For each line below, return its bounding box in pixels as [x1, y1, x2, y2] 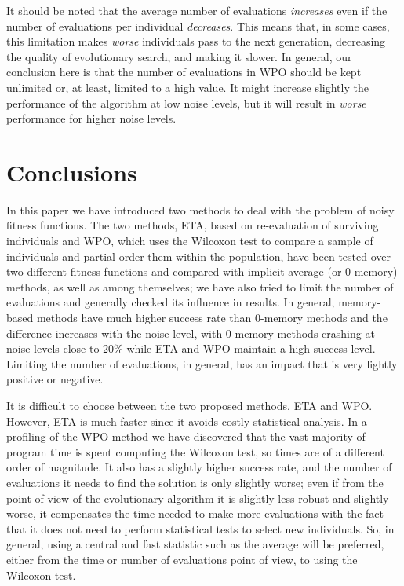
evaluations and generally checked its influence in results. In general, [6, 294, 335, 310]
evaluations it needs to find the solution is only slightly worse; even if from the [6, 474, 384, 490]
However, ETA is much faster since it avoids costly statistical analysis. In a [6, 412, 367, 429]
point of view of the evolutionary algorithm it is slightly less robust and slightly [6, 489, 389, 506]
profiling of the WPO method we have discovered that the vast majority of [6, 428, 366, 445]
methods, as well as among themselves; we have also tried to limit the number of [6, 278, 394, 295]
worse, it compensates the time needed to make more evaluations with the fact [6, 505, 384, 522]
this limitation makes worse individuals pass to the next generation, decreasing [6, 33, 386, 49]
